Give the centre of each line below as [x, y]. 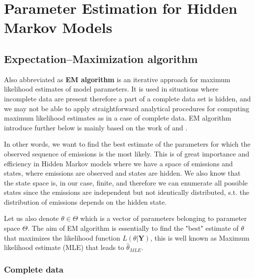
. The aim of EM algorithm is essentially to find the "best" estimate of [133, 228]
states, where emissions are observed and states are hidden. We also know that [122, 173]
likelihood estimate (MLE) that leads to [64, 247]
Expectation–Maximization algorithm [101, 58]
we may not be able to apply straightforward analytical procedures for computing [127, 108]
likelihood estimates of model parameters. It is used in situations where [111, 89]
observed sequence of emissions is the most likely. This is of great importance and [127, 153]
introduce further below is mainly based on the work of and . [96, 127]
